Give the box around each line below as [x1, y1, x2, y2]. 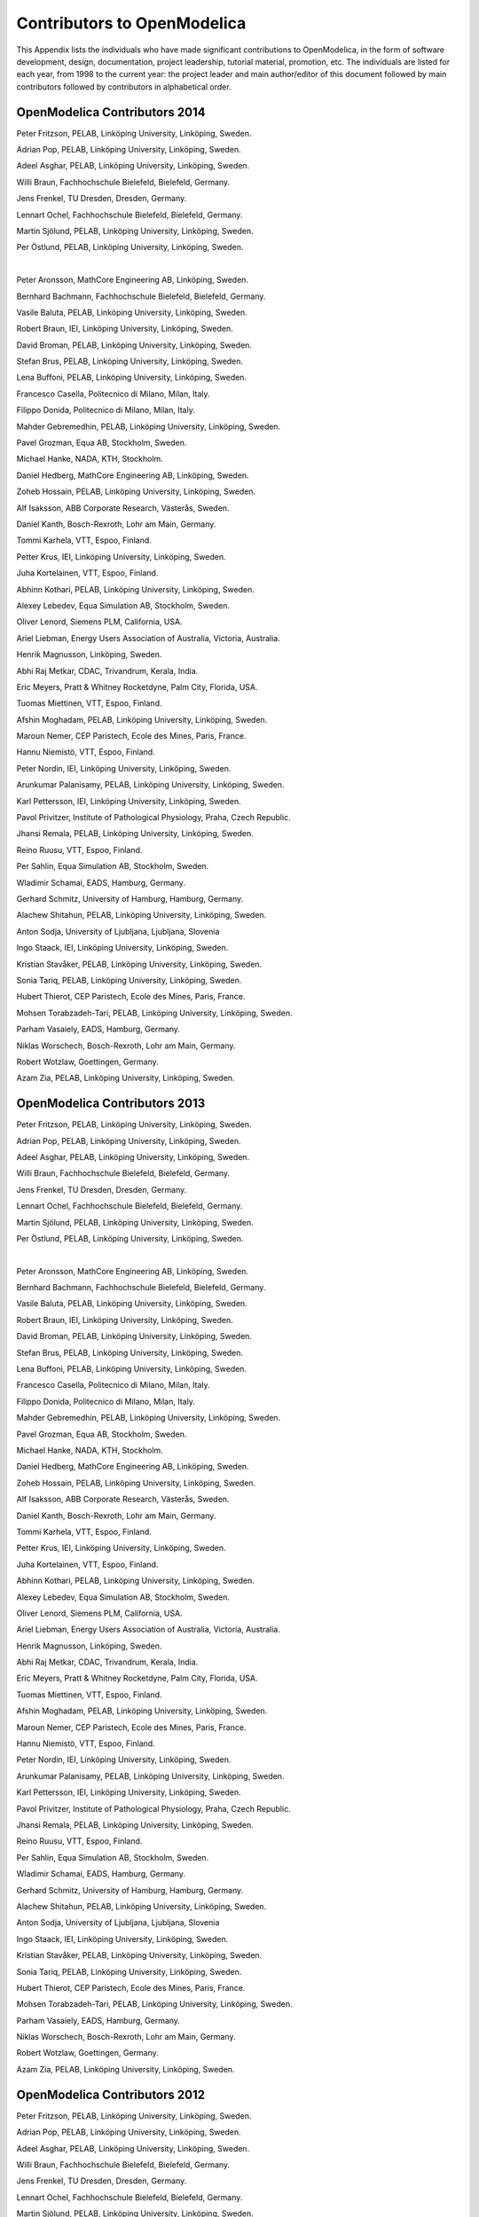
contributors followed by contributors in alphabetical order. [16, 81, 232, 92]
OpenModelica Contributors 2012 [16, 2087, 206, 2102]
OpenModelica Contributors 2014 [16, 105, 206, 120]
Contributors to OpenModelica [16, 13, 247, 33]
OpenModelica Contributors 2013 [16, 1096, 206, 1111]
